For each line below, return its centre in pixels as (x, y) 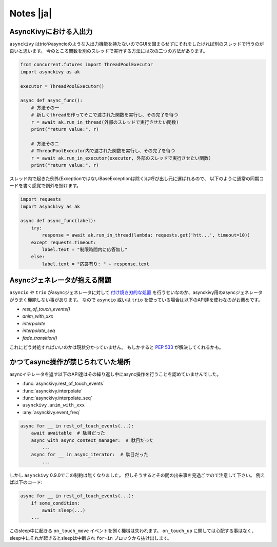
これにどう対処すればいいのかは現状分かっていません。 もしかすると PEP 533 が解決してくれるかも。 (117, 347)
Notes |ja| (31, 13)
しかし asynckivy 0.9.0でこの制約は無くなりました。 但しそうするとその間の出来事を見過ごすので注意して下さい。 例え (137, 475)
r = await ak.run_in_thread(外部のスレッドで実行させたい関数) (105, 122)
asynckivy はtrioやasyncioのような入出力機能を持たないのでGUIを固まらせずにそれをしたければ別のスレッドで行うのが (137, 44)
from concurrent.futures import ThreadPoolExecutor (87, 65)
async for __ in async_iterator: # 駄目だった (90, 455)
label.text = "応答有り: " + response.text (96, 264)
